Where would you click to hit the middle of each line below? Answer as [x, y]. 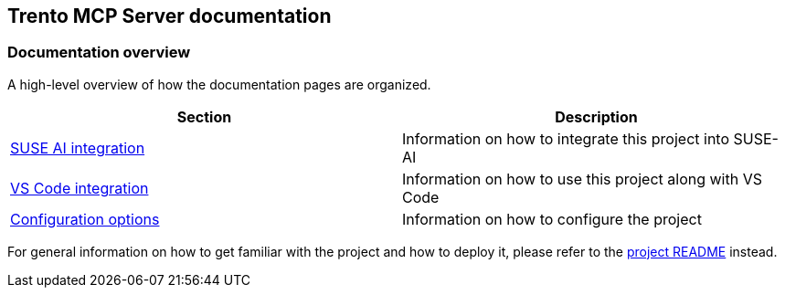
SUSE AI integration [78, 147]
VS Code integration [80, 188]
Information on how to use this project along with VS [582, 179]
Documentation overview [99, 53]
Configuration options [85, 219]
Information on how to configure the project [552, 219]
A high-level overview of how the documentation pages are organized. [219, 84]
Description [596, 116]
